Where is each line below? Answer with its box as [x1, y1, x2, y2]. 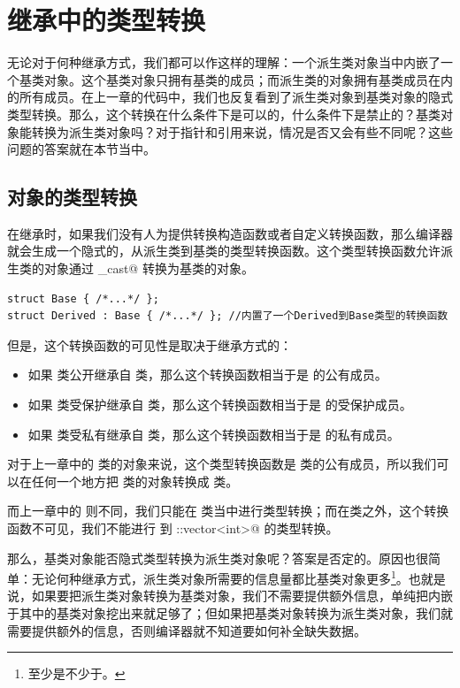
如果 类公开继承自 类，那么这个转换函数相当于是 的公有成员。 [27, 365, 387, 384]
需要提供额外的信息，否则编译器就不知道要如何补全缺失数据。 [7, 621, 366, 639]
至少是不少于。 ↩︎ [27, 664, 126, 683]
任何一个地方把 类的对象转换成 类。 [31, 471, 239, 490]
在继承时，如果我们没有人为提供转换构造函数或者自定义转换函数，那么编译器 [7, 224, 453, 242]
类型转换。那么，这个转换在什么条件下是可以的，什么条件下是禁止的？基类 [7, 104, 441, 123]
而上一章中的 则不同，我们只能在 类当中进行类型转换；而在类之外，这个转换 [7, 501, 449, 520]
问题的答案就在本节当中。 [7, 140, 156, 158]
